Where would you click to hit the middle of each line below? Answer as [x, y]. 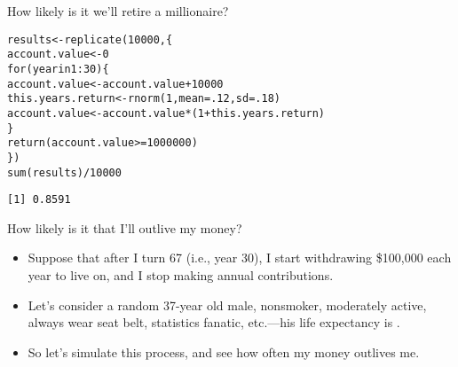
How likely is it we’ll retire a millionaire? [118, 11]
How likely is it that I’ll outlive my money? [125, 227]
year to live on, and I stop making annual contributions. [181, 275]
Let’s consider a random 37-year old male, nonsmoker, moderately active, [227, 305]
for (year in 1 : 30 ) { [58, 69]
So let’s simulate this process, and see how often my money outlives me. [224, 351]
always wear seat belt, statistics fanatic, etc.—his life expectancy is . [214, 322]
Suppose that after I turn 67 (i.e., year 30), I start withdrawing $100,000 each [240, 258]
